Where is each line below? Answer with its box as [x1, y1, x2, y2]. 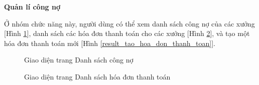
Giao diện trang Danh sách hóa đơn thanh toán [24, 71, 171, 81]
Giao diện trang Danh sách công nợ [24, 54, 134, 65]
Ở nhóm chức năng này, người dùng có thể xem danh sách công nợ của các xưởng [4, 18, 255, 28]
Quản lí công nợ [4, 1, 61, 11]
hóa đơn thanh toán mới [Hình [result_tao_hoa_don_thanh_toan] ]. [4, 37, 216, 48]
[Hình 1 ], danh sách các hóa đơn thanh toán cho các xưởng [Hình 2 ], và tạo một [4, 28, 250, 38]
